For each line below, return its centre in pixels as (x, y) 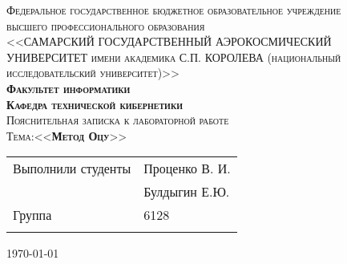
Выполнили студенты (72, 169)
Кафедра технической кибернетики (95, 104)
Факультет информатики (69, 88)
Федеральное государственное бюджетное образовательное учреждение (174, 10)
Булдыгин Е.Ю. (187, 192)
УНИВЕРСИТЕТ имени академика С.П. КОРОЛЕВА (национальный (174, 57)
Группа (32, 215)
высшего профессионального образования (106, 25)
